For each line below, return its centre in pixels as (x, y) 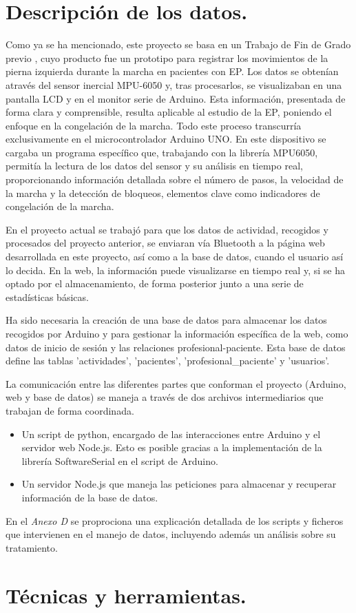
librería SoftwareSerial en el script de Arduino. (120, 460)
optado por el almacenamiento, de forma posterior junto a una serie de (155, 283)
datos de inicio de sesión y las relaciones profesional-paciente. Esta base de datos (176, 347)
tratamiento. (32, 547)
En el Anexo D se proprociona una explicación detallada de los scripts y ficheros (175, 520)
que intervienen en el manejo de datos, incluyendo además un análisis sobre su (171, 534)
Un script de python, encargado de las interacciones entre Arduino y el (171, 434)
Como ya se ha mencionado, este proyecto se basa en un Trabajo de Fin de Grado (178, 44)
